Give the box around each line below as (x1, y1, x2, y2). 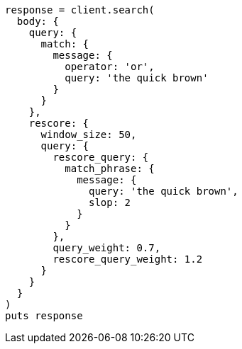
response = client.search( (5, 4, 155, 16)
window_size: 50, (40, 129, 137, 140)
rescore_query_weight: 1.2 (53, 253, 203, 265)
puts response (5, 310, 83, 321)
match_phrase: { (65, 163, 155, 174)
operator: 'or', (65, 61, 155, 72)
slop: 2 (89, 197, 131, 208)
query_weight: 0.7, (53, 242, 161, 253)
